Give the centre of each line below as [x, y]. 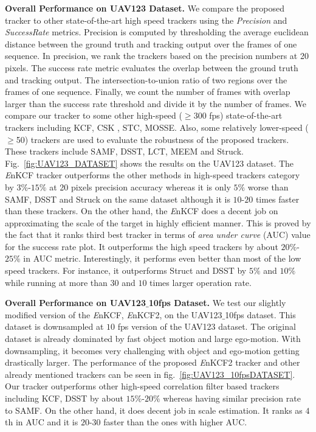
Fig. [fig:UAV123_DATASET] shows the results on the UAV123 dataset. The [149, 163]
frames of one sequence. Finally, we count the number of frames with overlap [148, 92]
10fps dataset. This [260, 314]
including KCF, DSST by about [64, 398]
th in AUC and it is [42, 422]
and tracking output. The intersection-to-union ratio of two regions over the [146, 79]
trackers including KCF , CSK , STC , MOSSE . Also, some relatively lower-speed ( [157, 127]
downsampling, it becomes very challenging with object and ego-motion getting [152, 350]
